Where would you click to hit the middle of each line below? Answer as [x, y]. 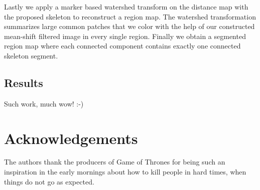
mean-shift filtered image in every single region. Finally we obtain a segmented [125, 36]
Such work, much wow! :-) [44, 103]
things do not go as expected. [49, 181]
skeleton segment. [31, 55]
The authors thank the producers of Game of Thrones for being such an [115, 162]
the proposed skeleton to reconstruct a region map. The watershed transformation [130, 16]
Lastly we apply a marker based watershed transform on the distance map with [126, 6]
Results [24, 82]
